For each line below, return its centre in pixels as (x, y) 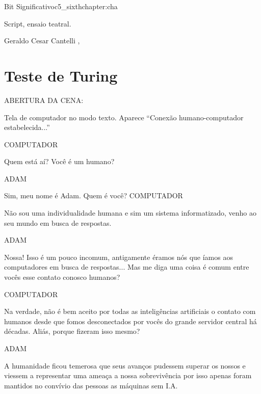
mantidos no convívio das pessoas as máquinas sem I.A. (91, 385)
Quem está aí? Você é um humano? (59, 161)
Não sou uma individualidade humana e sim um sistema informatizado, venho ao (130, 213)
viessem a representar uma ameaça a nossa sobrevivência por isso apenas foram (128, 375)
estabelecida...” (27, 127)
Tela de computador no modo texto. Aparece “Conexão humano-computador (124, 117)
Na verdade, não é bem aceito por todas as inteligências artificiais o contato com (130, 311)
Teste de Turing (61, 75)
